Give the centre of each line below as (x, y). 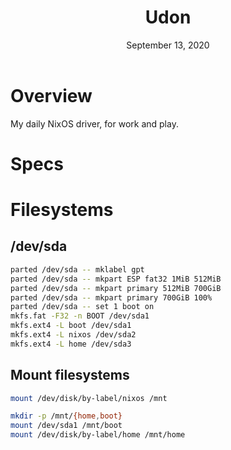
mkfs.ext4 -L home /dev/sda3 (71, 344)
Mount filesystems (70, 375)
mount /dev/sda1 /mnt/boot (66, 426)
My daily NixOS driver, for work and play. (94, 123)
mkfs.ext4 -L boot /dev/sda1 (71, 326)
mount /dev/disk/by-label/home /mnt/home (98, 435)
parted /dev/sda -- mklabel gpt (77, 269)
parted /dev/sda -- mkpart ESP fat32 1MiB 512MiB (116, 279)
